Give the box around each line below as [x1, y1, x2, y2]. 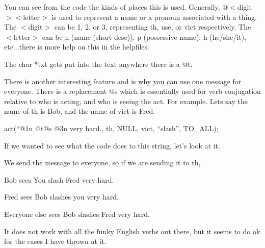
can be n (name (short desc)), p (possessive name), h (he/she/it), [42, 31, 247, 42]
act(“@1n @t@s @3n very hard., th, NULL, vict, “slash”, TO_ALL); [4, 122, 219, 133]
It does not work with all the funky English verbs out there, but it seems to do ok [4, 226, 260, 236]
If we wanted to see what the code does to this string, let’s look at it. [4, 140, 220, 151]
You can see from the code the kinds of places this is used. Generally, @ [4, 2, 228, 12]
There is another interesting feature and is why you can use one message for [4, 76, 242, 86]
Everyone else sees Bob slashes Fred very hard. [4, 208, 150, 219]
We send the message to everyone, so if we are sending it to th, [4, 157, 201, 168]
